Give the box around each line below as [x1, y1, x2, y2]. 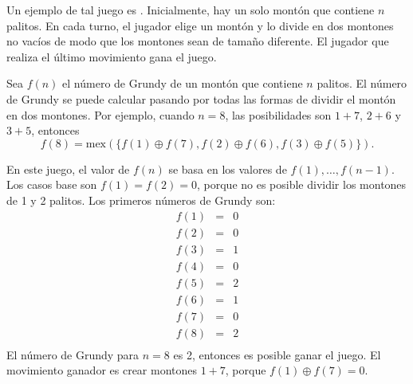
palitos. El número [317, 75, 407, 92]
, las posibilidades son [225, 106, 332, 123]
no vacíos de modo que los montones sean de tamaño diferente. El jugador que [6, 33, 389, 49]
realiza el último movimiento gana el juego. [6, 48, 217, 65]
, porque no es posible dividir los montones [196, 176, 407, 193]
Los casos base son [6, 176, 97, 193]
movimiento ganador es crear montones [6, 362, 198, 378]
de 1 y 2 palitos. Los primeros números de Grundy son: [6, 191, 276, 208]
